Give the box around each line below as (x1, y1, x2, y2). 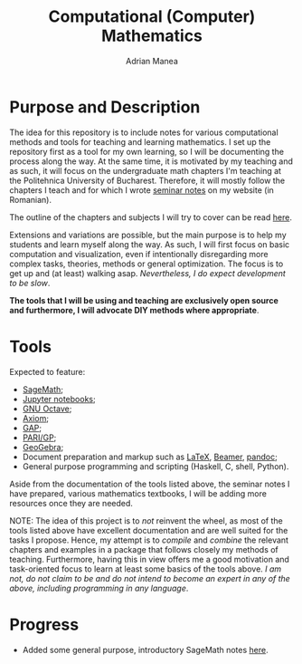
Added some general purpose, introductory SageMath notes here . (22, 644, 269, 655)
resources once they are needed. (9, 497, 134, 508)
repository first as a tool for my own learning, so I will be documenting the (9, 146, 285, 157)
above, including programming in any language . (9, 582, 189, 593)
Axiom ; (22, 412, 50, 423)
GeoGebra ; (22, 441, 64, 452)
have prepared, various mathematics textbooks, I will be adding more (9, 487, 267, 499)
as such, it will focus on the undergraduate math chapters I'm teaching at (9, 165, 282, 176)
